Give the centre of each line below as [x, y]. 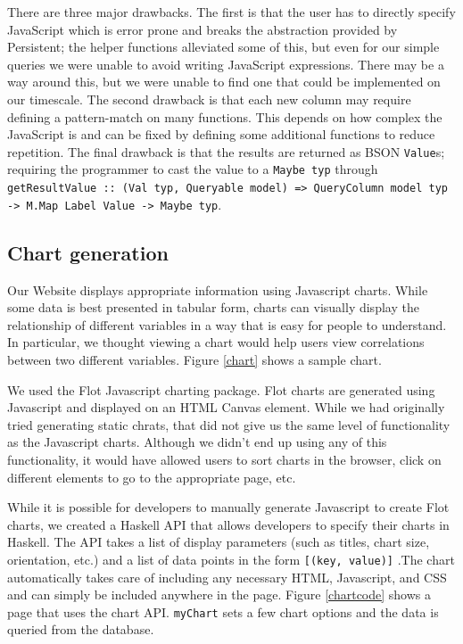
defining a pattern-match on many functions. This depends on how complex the [225, 116]
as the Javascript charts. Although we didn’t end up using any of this [197, 442]
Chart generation [88, 252]
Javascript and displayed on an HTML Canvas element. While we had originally [226, 407]
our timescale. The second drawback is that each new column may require [209, 99]
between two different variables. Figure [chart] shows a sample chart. [194, 359]
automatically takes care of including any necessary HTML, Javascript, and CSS [227, 577]
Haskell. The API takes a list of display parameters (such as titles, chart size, [219, 542]
